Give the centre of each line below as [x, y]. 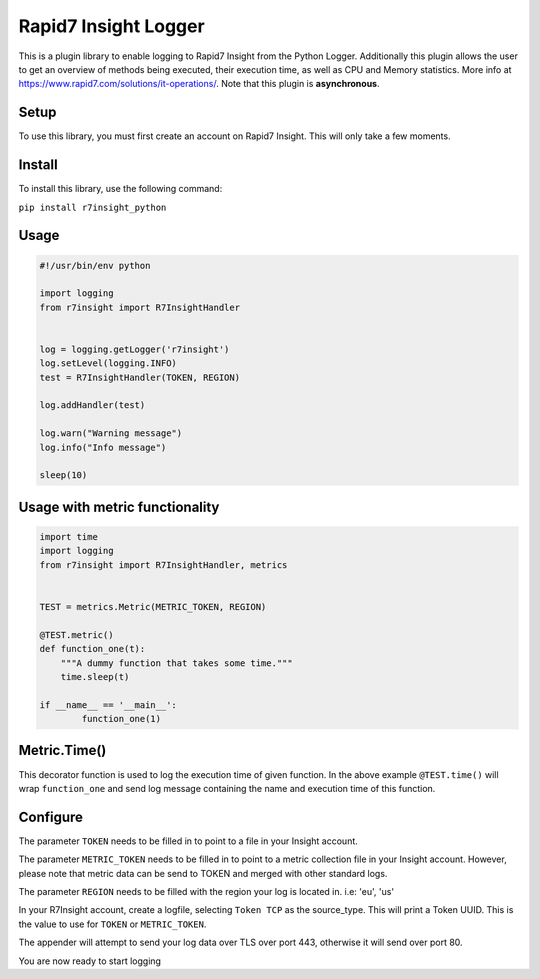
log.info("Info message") [103, 447]
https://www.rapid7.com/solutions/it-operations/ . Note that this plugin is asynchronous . [199, 84]
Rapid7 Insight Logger [111, 26]
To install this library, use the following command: [120, 189]
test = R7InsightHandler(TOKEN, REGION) [139, 377]
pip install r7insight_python [92, 207]
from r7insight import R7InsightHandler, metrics [163, 564]
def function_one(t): [92, 649]
